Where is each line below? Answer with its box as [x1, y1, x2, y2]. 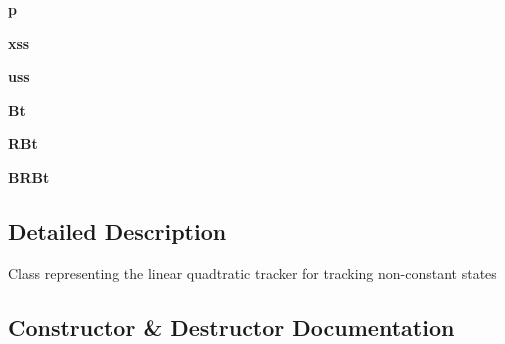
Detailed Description [8, 215, 227, 246]
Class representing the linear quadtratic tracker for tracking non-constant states [8, 262, 497, 283]
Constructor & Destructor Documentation [8, 311, 455, 342]
